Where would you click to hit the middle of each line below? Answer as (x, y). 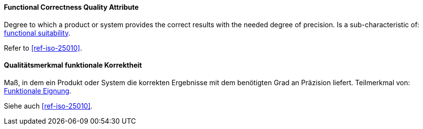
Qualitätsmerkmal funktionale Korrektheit (73, 65)
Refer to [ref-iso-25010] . (43, 48)
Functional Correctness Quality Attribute (71, 7)
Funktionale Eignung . (38, 91)
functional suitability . (37, 33)
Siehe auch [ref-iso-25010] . (48, 106)
